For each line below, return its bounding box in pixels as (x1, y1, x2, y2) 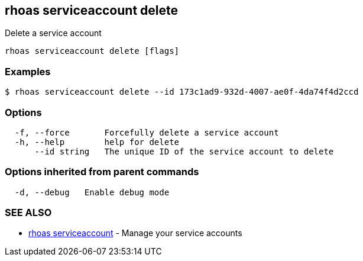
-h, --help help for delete (14, 137, 180, 147)
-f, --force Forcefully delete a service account (14, 127, 279, 137)
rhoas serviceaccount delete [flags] (5, 46, 180, 56)
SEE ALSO (5, 207, 52, 219)
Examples (5, 65, 51, 78)
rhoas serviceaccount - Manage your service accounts (28, 228, 242, 239)
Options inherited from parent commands (5, 166, 199, 178)
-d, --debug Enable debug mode (14, 187, 170, 197)
